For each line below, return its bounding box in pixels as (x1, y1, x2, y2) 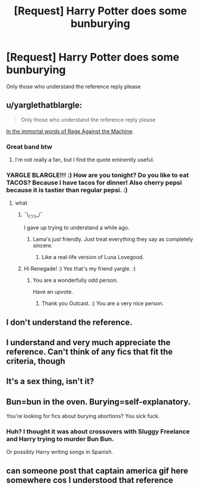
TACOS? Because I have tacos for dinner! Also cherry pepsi (6, 178, 182, 186)
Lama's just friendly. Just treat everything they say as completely (32, 236, 194, 243)
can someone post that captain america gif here (6, 466, 188, 476)
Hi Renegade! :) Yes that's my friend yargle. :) (23, 265, 136, 272)
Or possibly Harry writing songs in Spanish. (6, 448, 114, 456)
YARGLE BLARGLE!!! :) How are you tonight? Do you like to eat (6, 171, 189, 179)
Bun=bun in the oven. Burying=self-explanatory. (6, 396, 191, 407)
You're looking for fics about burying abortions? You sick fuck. (6, 413, 160, 420)
